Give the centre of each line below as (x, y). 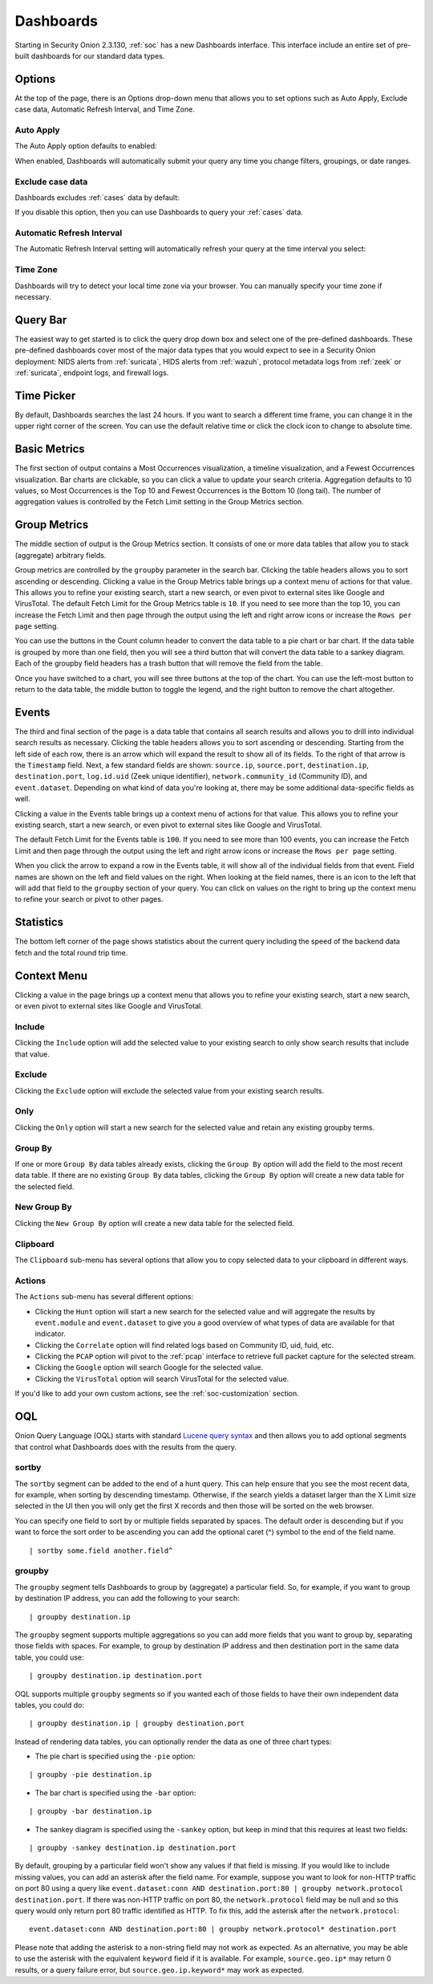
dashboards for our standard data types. (98, 55)
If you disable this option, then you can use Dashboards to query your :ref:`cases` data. (159, 212)
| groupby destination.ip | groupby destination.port (137, 1723)
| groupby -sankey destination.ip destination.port (133, 1848)
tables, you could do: (49, 1705)
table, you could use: (49, 1657)
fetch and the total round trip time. (71, 952)
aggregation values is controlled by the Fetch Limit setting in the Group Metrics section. (159, 502)
